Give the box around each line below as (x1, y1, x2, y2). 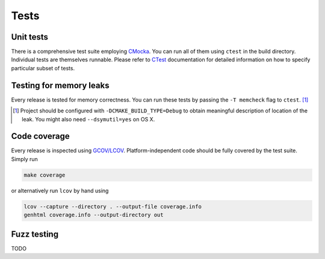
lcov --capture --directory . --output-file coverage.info (23, 203, 202, 210)
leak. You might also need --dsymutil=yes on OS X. (22, 115, 155, 123)
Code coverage (11, 131, 70, 141)
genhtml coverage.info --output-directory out (23, 212, 164, 219)
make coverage (23, 171, 66, 178)
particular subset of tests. (11, 64, 75, 72)
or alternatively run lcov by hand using (11, 187, 109, 194)
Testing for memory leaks (11, 80, 110, 90)
